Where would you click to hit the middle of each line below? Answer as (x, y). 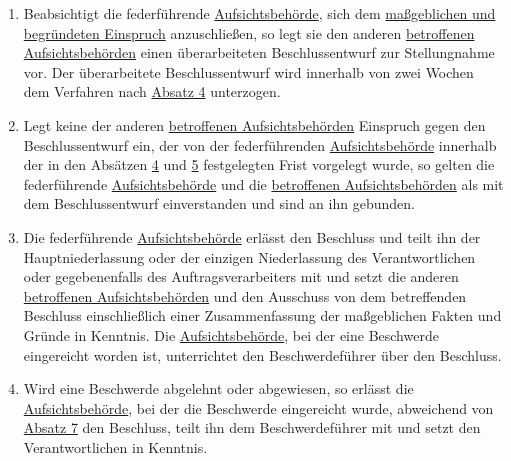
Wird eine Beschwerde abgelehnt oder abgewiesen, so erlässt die (218, 388)
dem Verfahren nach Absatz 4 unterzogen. (152, 91)
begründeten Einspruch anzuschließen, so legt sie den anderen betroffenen (249, 32)
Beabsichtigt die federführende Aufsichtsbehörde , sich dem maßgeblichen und (259, 13)
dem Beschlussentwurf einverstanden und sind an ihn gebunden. (219, 203)
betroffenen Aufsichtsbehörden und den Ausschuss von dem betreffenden (245, 295)
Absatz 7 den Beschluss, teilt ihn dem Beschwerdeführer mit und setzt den (252, 427)
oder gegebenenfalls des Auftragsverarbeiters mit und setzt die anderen (241, 276)
